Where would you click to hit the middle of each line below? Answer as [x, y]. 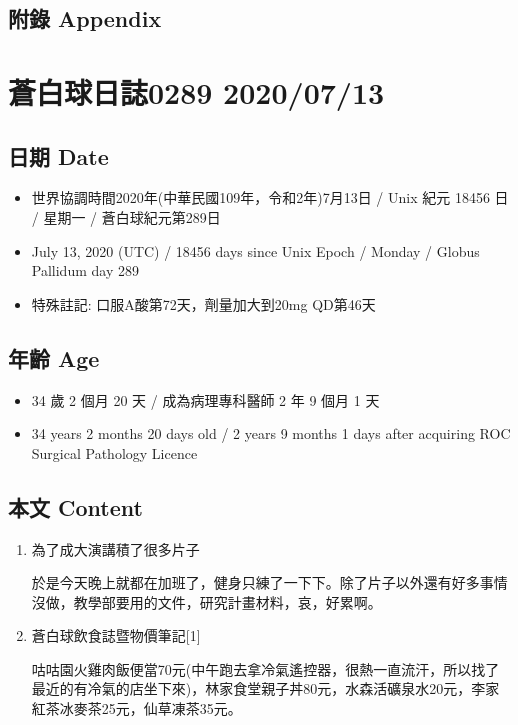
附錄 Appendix [85, 18]
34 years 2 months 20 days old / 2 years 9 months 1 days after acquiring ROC [271, 433]
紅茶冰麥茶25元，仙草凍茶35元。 [136, 708]
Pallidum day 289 [85, 270]
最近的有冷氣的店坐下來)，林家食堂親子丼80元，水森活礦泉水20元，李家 [265, 688]
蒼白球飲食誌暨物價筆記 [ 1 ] [116, 635]
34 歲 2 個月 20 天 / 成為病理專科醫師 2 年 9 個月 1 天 [205, 399]
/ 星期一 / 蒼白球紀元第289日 [126, 216]
